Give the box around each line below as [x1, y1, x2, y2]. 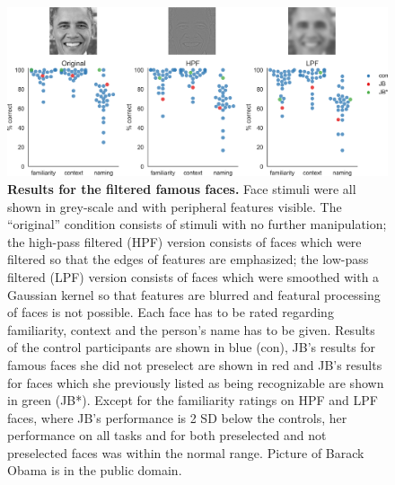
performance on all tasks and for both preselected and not [7, 426, 327, 445]
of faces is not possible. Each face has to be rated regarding [7, 303, 334, 322]
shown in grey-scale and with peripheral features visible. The [7, 197, 342, 216]
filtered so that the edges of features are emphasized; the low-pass [7, 250, 369, 269]
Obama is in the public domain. [7, 461, 182, 480]
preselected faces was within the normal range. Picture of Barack [7, 443, 364, 462]
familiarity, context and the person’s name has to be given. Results [7, 320, 375, 339]
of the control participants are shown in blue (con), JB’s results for [7, 338, 376, 357]
